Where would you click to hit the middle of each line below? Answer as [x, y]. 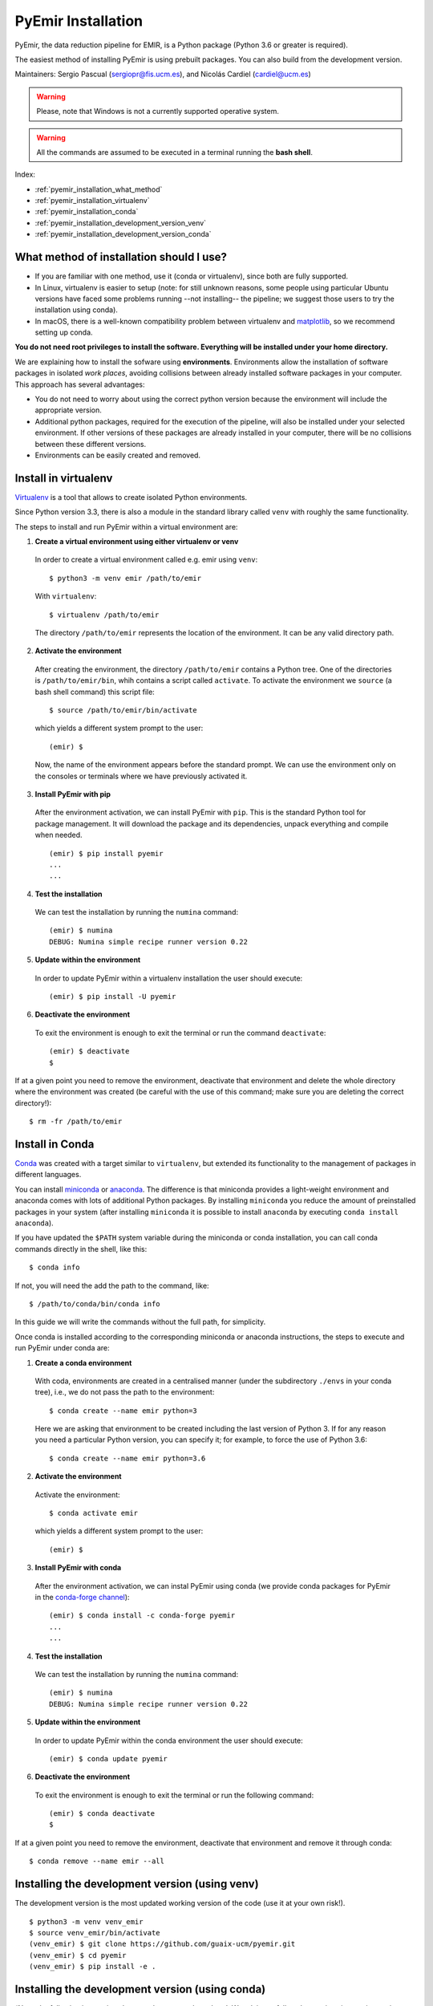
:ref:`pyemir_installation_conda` [87, 212]
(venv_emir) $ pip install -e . [93, 1967]
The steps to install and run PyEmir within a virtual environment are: [126, 526]
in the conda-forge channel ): [82, 1597]
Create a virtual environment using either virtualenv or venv [137, 542]
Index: [25, 175]
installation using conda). [76, 310]
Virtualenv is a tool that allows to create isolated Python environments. [131, 497]
